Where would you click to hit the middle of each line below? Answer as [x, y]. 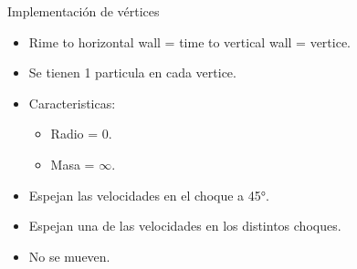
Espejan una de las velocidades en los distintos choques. [185, 226]
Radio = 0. [81, 134]
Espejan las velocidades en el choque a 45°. [149, 195]
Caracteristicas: [72, 103]
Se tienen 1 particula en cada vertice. [132, 72]
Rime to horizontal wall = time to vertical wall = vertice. [190, 41]
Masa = [73, 164]
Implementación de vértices [84, 11]
